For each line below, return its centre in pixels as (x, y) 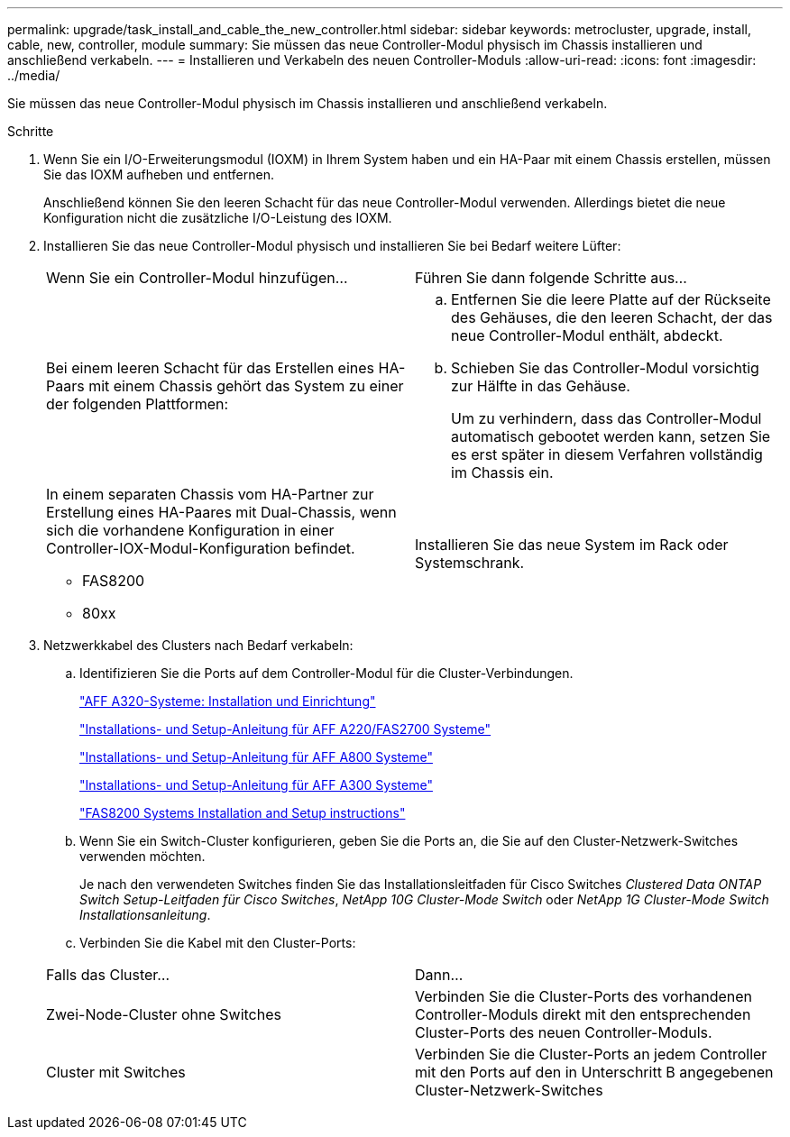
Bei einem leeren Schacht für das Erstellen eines (211, 368)
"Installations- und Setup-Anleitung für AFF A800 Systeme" (256, 757)
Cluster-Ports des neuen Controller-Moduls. (564, 1032)
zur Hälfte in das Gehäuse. (541, 386)
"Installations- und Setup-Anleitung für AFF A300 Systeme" (256, 785)
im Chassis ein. (502, 472)
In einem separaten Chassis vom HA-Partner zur (210, 494)
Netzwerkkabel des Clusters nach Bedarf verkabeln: (198, 645)
